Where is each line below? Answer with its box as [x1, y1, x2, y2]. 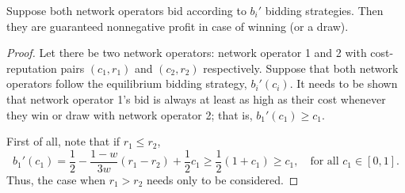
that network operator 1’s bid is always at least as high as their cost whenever [6, 90, 386, 107]
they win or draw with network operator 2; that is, [6, 106, 253, 123]
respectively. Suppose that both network [203, 59, 399, 76]
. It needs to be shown [289, 75, 398, 92]
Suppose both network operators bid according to [6, 2, 246, 18]
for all [310, 156, 339, 168]
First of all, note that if [6, 133, 120, 149]
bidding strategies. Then [265, 2, 384, 18]
